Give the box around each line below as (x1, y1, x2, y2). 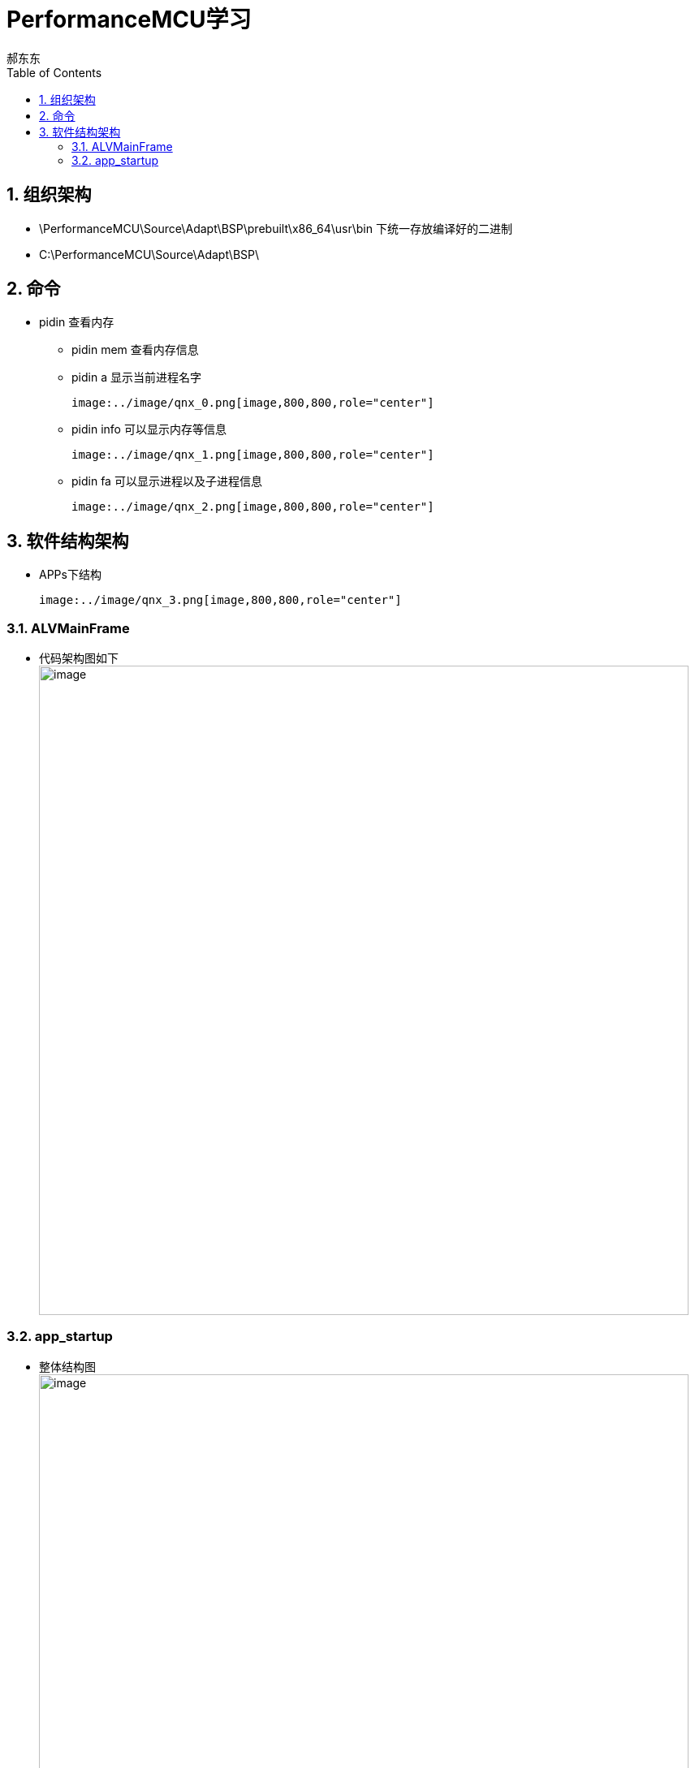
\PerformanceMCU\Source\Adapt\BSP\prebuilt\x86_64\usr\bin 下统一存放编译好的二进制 (39, 221, 512, 235)
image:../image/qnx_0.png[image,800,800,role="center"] (71, 396, 434, 410)
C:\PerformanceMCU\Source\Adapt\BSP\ (39, 247, 260, 261)
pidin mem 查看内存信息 (71, 343, 199, 357)
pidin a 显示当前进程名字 (71, 370, 201, 385)
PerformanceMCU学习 (6, 6, 252, 33)
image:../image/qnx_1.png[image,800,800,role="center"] (71, 448, 434, 462)
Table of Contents (6, 65, 102, 80)
